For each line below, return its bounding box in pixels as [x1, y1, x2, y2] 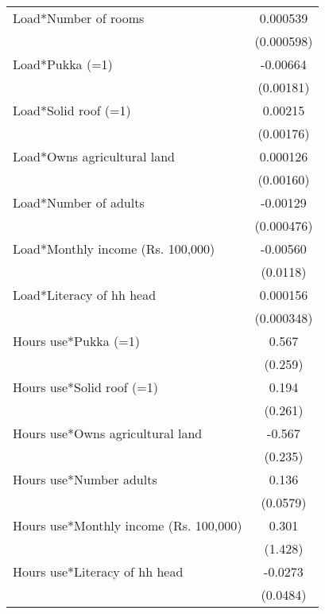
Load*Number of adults [13, 193, 145, 212]
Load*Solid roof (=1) [13, 101, 131, 119]
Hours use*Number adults [13, 470, 157, 488]
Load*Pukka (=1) [13, 55, 113, 73]
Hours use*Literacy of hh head [13, 562, 184, 581]
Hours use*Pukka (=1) [13, 332, 141, 350]
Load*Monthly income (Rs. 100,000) [13, 239, 215, 258]
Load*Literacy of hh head [13, 286, 157, 304]
